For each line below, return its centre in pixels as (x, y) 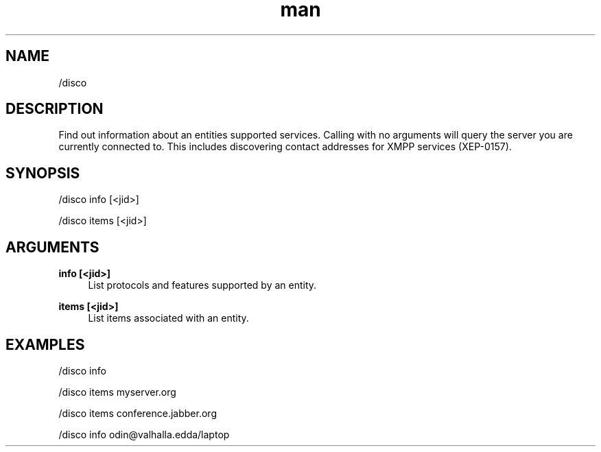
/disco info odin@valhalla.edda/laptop (144, 434)
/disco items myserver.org (117, 392)
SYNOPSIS (43, 173)
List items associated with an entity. (168, 318)
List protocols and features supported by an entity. (202, 285)
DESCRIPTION (55, 109)
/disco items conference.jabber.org (138, 413)
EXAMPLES (45, 344)
